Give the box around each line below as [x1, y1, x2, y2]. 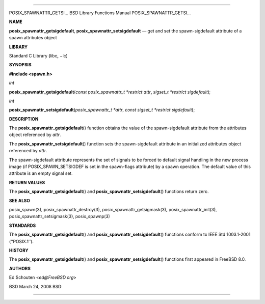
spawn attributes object [9, 35, 57, 41]
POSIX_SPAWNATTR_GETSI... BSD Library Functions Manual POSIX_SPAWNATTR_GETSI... [9, 10, 191, 16]
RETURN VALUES [9, 179, 45, 185]
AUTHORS [9, 265, 31, 271]
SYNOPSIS [9, 62, 32, 68]
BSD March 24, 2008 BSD [9, 283, 61, 289]
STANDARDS [9, 222, 36, 228]
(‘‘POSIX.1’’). [9, 238, 34, 244]
